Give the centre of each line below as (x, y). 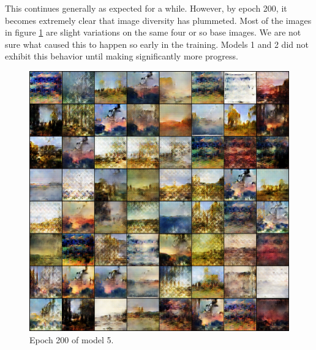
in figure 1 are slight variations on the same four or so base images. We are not (153, 32)
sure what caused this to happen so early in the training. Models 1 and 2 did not (157, 44)
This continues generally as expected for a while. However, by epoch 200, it (146, 8)
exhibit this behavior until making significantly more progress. (122, 56)
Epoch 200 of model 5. (72, 339)
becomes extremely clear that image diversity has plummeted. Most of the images (158, 20)
